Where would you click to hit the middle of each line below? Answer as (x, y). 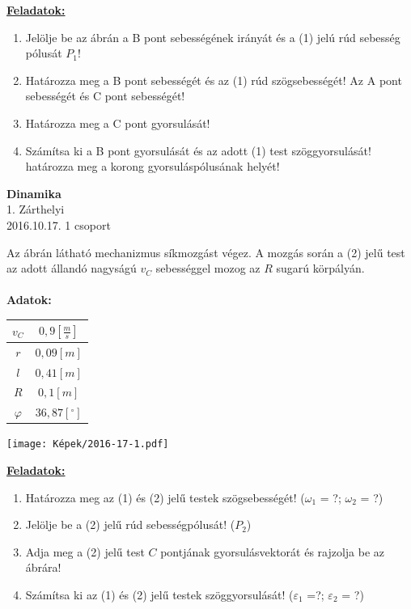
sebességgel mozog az (208, 268)
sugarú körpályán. (320, 268)
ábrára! (43, 567)
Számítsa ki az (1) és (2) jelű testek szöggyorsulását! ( (159, 594)
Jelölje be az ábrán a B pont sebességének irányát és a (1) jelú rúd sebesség (213, 37)
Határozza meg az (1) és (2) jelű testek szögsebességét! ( (165, 497)
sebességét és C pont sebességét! (105, 96)
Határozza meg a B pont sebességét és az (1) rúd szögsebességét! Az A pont (214, 80)
